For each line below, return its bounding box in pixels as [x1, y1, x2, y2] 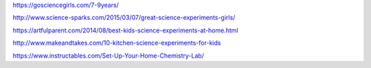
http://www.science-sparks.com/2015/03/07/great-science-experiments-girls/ [12, 14, 236, 22]
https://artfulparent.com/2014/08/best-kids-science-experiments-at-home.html [12, 26, 238, 34]
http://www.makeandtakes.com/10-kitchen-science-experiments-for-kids [12, 38, 221, 47]
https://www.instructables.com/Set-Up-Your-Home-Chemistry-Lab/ [12, 52, 204, 60]
